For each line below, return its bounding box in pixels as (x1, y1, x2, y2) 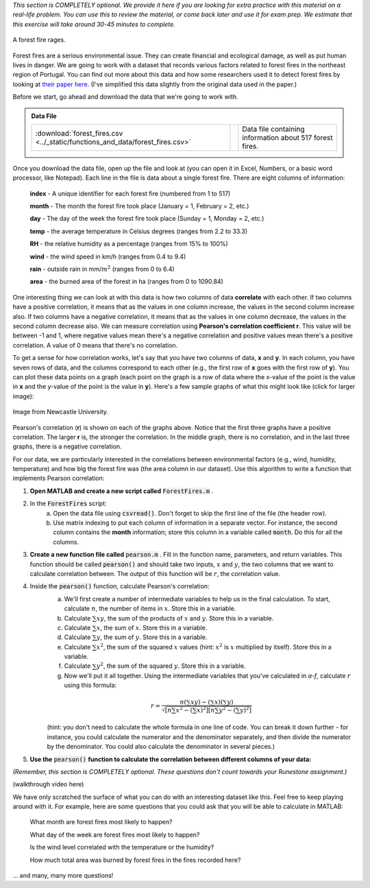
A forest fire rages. (12, 36, 66, 44)
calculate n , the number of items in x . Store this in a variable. (64, 604, 236, 613)
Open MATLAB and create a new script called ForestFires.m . (29, 487, 214, 495)
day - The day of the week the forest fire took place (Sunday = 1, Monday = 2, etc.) (29, 215, 264, 223)
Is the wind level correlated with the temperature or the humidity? (29, 843, 214, 852)
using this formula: (64, 681, 116, 689)
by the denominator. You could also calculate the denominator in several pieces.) (47, 743, 275, 751)
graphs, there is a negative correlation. (12, 442, 123, 451)
